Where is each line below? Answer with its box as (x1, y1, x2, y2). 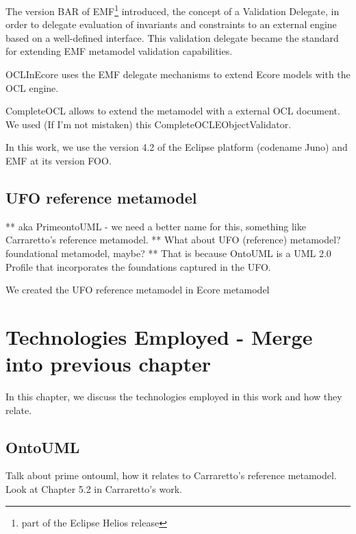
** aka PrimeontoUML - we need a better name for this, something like (5, 219, 306, 233)
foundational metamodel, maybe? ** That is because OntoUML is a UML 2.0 (5, 245, 331, 260)
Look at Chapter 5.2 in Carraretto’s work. (5, 482, 182, 496)
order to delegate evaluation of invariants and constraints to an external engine (5, 17, 337, 32)
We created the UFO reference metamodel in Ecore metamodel (5, 282, 270, 297)
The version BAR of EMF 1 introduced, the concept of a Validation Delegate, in (5, 2, 340, 18)
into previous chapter (5, 350, 211, 378)
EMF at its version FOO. (5, 154, 112, 167)
